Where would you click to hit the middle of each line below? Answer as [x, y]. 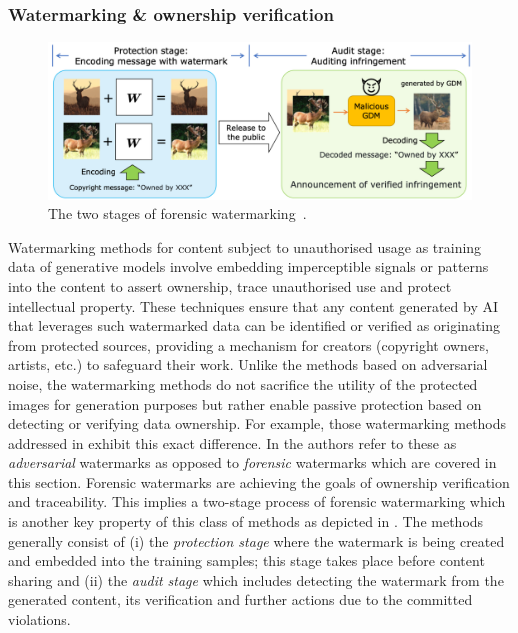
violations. [39, 619]
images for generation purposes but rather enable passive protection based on [245, 403]
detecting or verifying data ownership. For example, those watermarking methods [257, 423]
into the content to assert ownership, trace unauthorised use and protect [230, 285]
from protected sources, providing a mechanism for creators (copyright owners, [248, 344]
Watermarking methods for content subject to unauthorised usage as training [245, 246]
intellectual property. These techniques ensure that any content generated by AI [253, 305]
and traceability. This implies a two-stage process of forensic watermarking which [257, 501]
